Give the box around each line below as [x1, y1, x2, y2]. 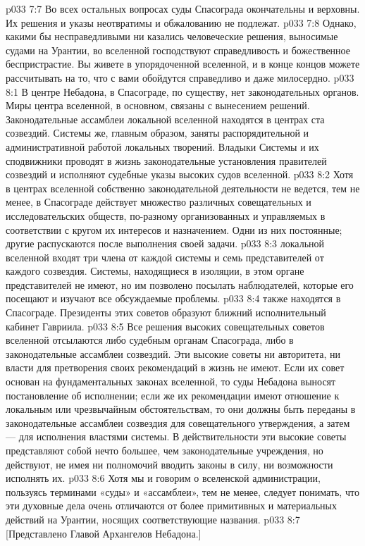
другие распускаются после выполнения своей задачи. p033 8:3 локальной [6, 236, 325, 251]
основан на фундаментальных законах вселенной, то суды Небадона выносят [6, 374, 336, 389]
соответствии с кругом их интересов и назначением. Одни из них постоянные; [6, 222, 342, 237]
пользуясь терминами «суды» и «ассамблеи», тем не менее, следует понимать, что [6, 484, 359, 499]
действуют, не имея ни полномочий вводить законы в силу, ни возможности [6, 457, 333, 471]
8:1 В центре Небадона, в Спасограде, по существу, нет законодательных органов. [6, 84, 359, 99]
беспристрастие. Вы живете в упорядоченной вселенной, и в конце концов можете [6, 56, 360, 71]
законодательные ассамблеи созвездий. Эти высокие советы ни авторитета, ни [6, 346, 340, 361]
